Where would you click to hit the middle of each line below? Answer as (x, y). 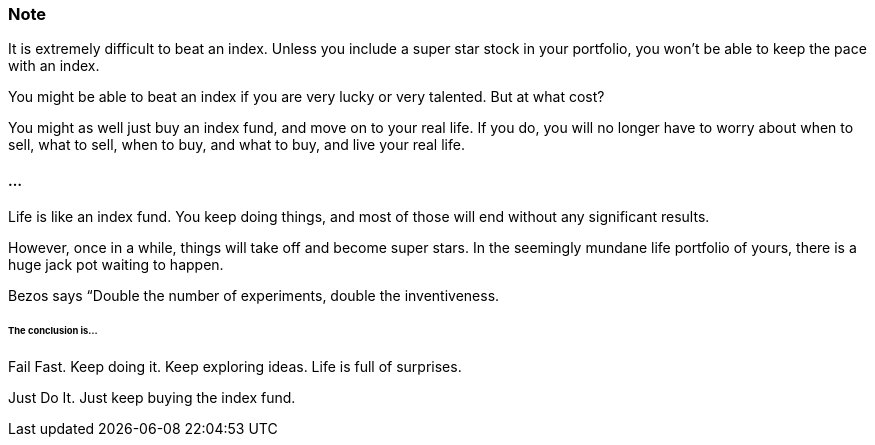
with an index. (54, 66)
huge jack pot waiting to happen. (116, 264)
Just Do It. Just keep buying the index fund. (152, 398)
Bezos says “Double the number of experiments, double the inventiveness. (254, 295)
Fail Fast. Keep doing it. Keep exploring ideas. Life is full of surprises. (235, 367)
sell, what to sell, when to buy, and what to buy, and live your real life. (236, 145)
